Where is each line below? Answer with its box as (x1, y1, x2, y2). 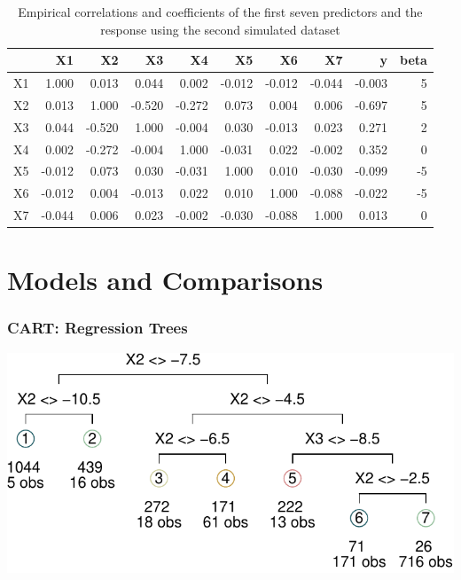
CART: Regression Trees (7, 317, 188, 339)
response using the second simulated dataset (100, 20, 340, 38)
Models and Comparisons (7, 262, 324, 298)
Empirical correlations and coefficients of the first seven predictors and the (18, 3, 423, 20)
